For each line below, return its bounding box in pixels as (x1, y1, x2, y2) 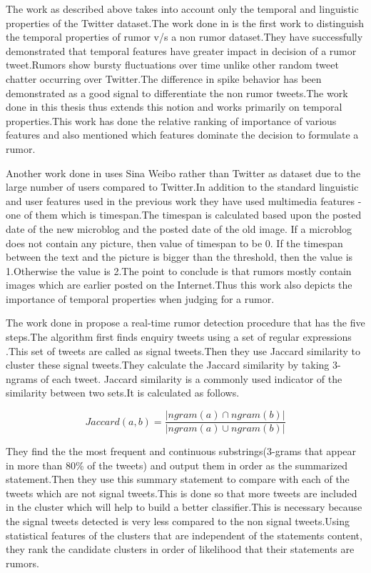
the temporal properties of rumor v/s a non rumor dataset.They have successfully (6, 29, 363, 44)
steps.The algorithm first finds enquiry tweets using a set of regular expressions (6, 329, 352, 344)
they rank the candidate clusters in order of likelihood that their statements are (6, 542, 355, 557)
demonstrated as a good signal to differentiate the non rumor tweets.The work (6, 85, 348, 100)
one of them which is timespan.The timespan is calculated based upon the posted (6, 207, 362, 222)
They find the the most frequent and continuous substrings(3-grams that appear (6, 444, 357, 459)
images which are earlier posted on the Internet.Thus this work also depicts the (6, 277, 352, 292)
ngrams (6, 371, 38, 386)
